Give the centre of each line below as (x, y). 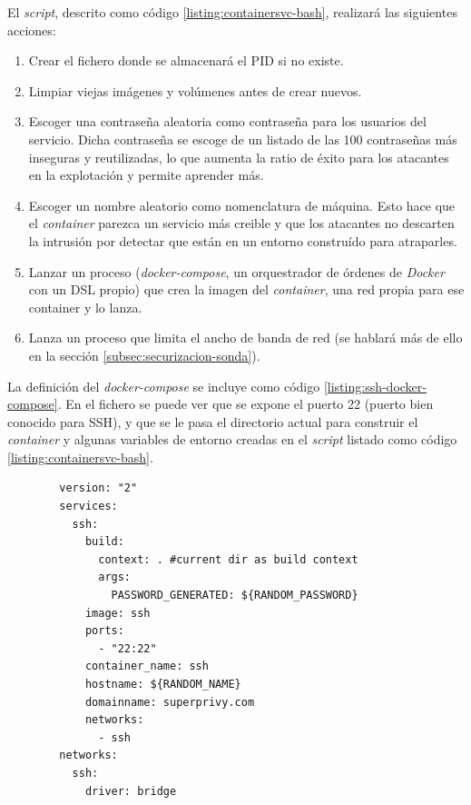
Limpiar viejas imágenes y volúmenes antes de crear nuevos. (195, 90)
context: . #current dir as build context (228, 559)
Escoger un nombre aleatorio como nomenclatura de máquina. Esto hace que (242, 205)
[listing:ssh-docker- (375, 386)
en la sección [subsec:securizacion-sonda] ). (144, 355)
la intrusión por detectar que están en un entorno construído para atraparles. (243, 240)
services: (88, 507)
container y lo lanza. (85, 307)
